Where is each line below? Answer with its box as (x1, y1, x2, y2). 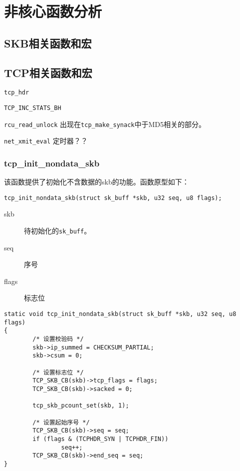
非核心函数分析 (4, 1, 102, 21)
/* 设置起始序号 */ (32, 418, 90, 426)
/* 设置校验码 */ (32, 335, 84, 343)
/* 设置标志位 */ (32, 368, 84, 376)
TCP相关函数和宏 (4, 64, 92, 80)
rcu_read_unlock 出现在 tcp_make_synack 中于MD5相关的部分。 (4, 118, 206, 129)
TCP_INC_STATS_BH (4, 104, 61, 112)
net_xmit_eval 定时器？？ (4, 135, 88, 146)
